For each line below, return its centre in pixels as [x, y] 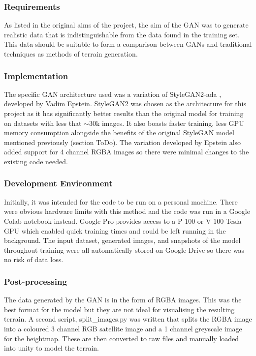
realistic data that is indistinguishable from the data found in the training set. [122, 34]
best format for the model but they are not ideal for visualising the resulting [119, 309]
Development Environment [58, 183]
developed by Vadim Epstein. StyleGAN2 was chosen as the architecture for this [125, 104]
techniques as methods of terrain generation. [71, 54]
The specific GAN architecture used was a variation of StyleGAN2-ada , [113, 94]
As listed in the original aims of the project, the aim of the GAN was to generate [126, 25]
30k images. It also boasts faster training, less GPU [166, 123]
